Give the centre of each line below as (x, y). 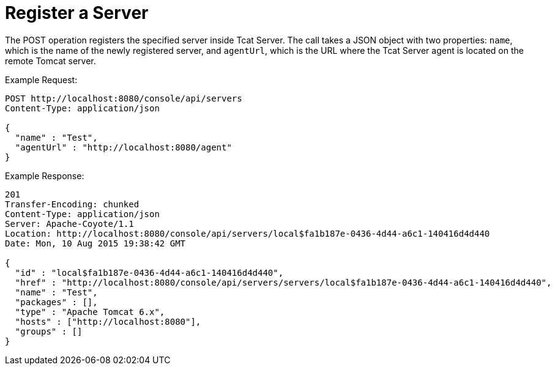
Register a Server (77, 13)
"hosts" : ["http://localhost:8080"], (108, 321)
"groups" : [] (49, 331)
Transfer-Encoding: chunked (72, 204)
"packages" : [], (56, 302)
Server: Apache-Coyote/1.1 (69, 224)
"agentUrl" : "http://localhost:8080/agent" (123, 147)
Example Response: (45, 176)
